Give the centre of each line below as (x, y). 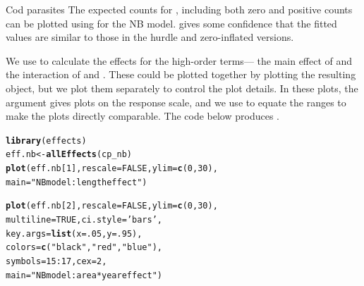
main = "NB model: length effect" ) (77, 182)
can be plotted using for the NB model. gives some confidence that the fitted (171, 23)
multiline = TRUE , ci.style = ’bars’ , (84, 220)
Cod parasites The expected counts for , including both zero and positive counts (179, 9)
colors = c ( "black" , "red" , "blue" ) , (84, 248)
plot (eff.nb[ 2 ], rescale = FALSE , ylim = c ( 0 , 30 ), (112, 206)
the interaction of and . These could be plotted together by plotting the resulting (181, 74)
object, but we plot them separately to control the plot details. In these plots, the (182, 88)
